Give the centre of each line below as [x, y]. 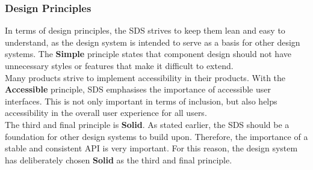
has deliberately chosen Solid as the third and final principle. [119, 159]
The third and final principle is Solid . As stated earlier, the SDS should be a [147, 124]
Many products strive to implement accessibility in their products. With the [145, 77]
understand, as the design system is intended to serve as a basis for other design [153, 42]
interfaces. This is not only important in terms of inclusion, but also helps [141, 101]
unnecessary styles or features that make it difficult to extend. [119, 65]
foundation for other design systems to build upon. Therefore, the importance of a [156, 136]
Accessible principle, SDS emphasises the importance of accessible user [138, 89]
